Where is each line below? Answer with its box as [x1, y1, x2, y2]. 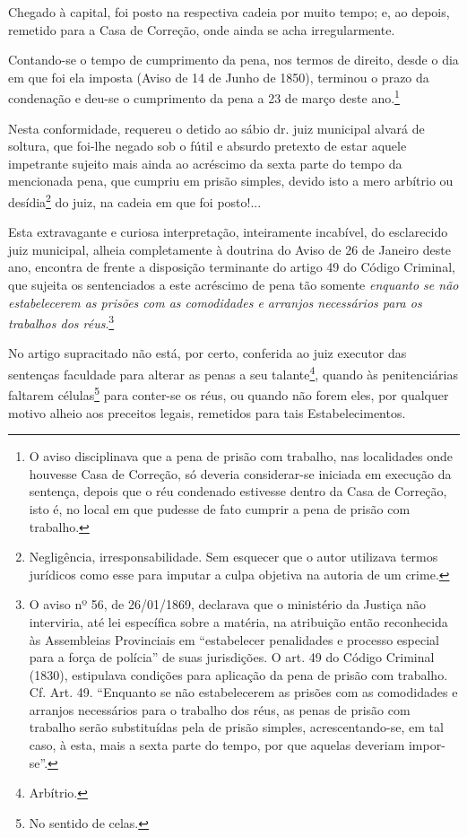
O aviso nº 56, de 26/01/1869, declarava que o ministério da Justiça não [29, 595, 427, 614]
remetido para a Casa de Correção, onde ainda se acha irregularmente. [8, 20, 395, 39]
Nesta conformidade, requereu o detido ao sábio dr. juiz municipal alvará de [8, 118, 425, 137]
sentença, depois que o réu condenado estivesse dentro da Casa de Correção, [29, 482, 447, 501]
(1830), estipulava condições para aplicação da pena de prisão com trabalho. [29, 665, 448, 684]
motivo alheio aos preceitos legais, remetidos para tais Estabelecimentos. [8, 403, 406, 422]
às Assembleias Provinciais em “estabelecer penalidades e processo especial [29, 630, 439, 649]
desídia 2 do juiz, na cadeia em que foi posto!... [8, 190, 262, 211]
